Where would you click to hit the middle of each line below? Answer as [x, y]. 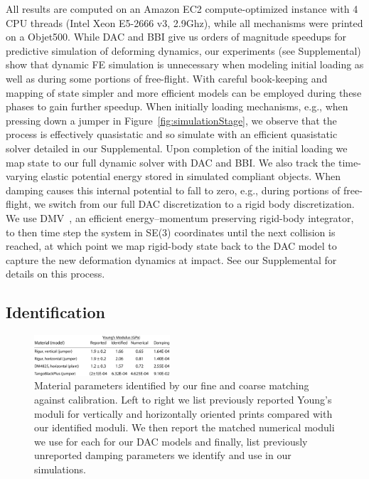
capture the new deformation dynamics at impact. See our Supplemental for [171, 259]
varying [22, 176]
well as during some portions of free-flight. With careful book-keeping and [167, 78]
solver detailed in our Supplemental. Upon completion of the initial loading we [177, 148]
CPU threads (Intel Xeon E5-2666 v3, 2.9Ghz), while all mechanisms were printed [184, 22]
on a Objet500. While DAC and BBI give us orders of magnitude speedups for [176, 37]
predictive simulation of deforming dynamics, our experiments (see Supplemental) [183, 50]
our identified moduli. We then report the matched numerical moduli [184, 427]
